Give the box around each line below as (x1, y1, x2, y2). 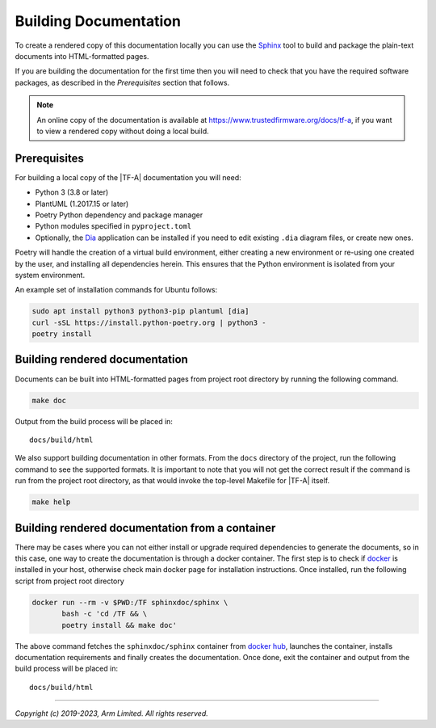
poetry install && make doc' (61, 621, 178, 629)
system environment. (15, 270, 85, 280)
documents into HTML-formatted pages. (15, 51, 149, 61)
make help (31, 498, 71, 507)
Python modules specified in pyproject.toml (35, 221, 192, 231)
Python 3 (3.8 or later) (35, 187, 109, 197)
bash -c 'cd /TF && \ (61, 609, 148, 618)
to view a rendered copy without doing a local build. (36, 126, 209, 136)
